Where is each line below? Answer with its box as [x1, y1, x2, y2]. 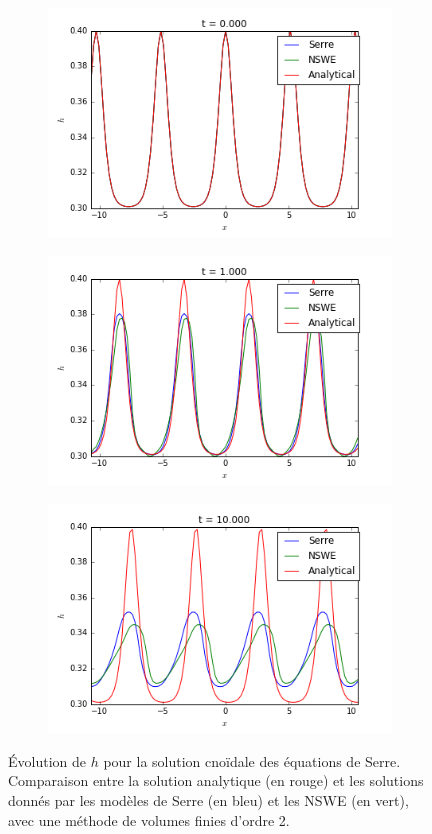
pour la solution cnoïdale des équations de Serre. [103, 750, 401, 771]
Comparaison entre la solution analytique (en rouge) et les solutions [8, 770, 424, 791]
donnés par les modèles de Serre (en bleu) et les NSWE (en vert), [8, 789, 409, 810]
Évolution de [8, 750, 86, 771]
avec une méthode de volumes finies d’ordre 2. [8, 809, 290, 830]
